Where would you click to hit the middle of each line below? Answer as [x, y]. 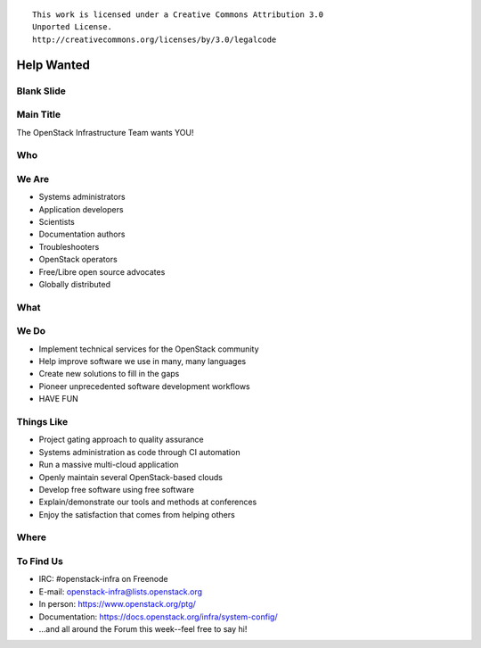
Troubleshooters [69, 246]
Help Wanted [53, 65]
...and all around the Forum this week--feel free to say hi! [143, 628]
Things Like [42, 421]
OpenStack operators [78, 260]
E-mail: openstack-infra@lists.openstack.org [121, 591]
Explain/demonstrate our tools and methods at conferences [148, 502]
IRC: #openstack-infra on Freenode [103, 579]
